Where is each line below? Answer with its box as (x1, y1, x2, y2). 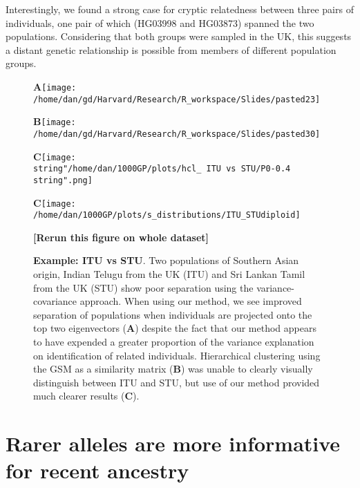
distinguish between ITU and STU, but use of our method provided (33, 375, 320, 389)
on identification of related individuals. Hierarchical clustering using (33, 348, 321, 362)
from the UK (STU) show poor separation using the (33, 280, 254, 294)
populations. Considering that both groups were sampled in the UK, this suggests (6, 29, 352, 44)
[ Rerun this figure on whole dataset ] (33, 229, 209, 244)
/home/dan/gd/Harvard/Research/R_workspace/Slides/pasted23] (33, 94, 321, 104)
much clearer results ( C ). (33, 388, 140, 403)
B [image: (33, 114, 76, 129)
